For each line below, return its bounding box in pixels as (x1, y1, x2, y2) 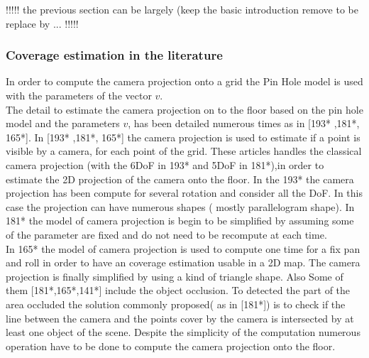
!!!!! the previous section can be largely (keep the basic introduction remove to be (6, 2, 358, 16)
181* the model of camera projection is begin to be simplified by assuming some (6, 213, 354, 228)
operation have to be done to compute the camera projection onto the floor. (6, 338, 336, 353)
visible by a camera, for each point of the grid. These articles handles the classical (6, 143, 362, 158)
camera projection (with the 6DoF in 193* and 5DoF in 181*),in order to (6, 157, 324, 172)
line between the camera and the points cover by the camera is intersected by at (6, 310, 354, 325)
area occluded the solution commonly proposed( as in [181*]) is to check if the (6, 296, 346, 311)
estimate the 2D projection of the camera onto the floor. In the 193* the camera (6, 171, 354, 186)
